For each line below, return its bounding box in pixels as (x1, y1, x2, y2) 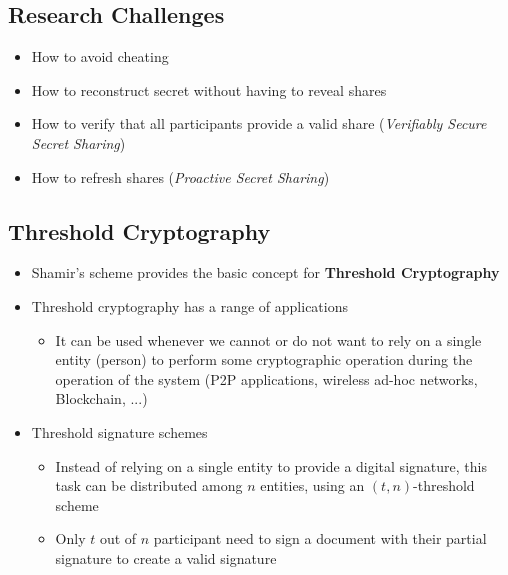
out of (99, 528, 137, 549)
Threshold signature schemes (31, 421, 208, 442)
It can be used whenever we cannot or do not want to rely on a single (55, 329, 482, 350)
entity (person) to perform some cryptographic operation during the (55, 349, 473, 370)
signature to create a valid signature (55, 547, 277, 568)
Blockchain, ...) (55, 388, 148, 409)
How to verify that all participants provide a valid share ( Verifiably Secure (31, 113, 487, 134)
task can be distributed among (55, 475, 243, 496)
